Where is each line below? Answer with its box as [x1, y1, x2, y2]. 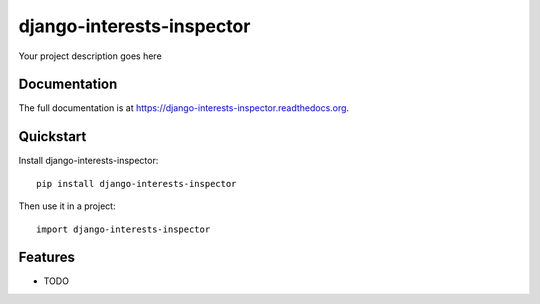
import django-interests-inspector [36, 223, 211, 235]
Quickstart [18, 128, 87, 145]
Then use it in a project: [18, 200, 116, 212]
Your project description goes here [18, 50, 162, 62]
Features [18, 249, 75, 266]
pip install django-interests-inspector [36, 178, 237, 189]
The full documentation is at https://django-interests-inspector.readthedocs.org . [18, 102, 350, 114]
